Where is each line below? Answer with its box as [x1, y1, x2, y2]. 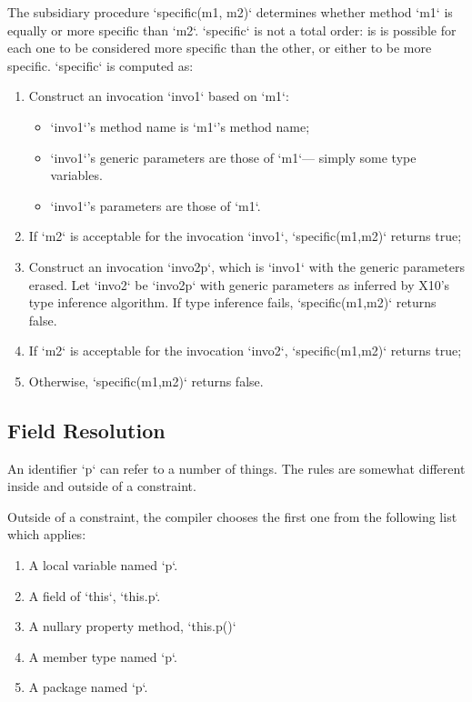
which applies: [7, 525, 86, 544]
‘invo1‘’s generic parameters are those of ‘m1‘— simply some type [50, 147, 417, 166]
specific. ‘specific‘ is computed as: [7, 55, 194, 75]
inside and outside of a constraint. [7, 476, 196, 496]
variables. [50, 165, 103, 185]
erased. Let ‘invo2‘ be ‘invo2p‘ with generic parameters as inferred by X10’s [28, 275, 450, 294]
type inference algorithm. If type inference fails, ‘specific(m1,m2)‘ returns [28, 293, 437, 312]
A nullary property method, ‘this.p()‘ [28, 617, 236, 636]
